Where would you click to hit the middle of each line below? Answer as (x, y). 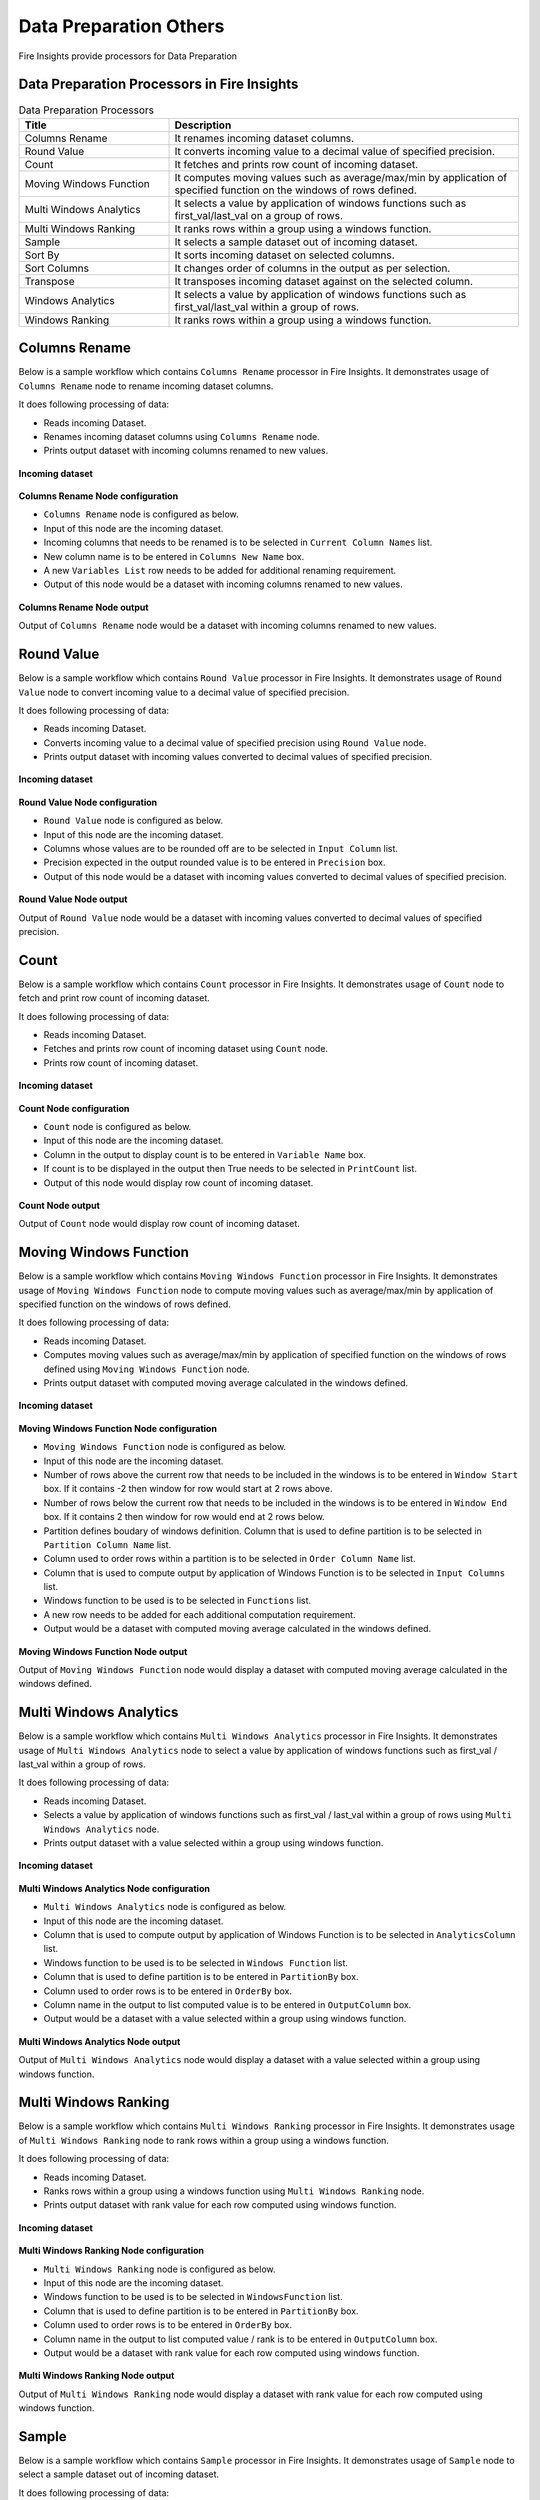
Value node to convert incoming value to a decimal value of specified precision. (184, 692)
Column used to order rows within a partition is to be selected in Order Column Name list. (229, 1559)
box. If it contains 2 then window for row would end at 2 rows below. (184, 1517)
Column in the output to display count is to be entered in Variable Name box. (205, 1154)
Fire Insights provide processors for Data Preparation (128, 56)
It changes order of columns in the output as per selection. (312, 268)
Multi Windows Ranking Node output (96, 2376)
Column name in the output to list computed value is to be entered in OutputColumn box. (227, 2004)
